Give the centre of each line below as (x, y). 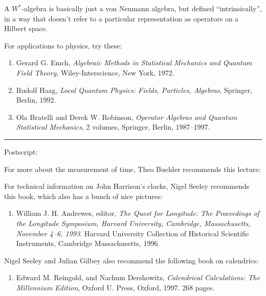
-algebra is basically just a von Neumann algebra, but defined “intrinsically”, (142, 8)
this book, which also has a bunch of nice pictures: (83, 196)
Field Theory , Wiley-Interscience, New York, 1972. (95, 72)
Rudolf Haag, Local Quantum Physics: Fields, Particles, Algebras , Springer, (134, 90)
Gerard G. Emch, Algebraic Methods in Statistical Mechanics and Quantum (134, 63)
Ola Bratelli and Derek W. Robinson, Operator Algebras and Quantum (127, 117)
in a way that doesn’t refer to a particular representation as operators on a (121, 18)
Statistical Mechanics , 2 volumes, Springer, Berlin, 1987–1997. (113, 127)
